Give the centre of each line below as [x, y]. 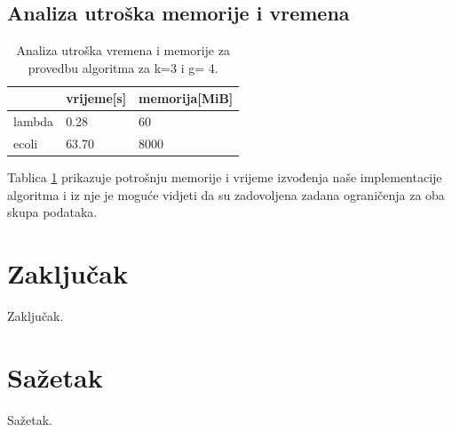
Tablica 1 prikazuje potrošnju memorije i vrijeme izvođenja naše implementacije [225, 177]
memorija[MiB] [186, 98]
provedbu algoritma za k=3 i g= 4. [123, 67]
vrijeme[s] [96, 98]
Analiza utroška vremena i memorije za [123, 50]
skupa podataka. [52, 212]
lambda [34, 121]
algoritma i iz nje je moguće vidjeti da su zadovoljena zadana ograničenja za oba [226, 194]
